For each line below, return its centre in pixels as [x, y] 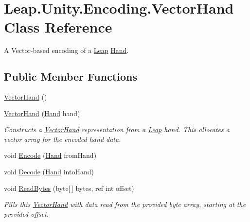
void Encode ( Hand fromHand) [50, 155]
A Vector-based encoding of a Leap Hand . [66, 50]
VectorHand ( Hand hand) [42, 113]
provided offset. [27, 213]
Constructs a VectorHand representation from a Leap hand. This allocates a [117, 129]
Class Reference [58, 27]
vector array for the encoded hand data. [62, 139]
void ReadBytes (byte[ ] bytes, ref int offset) [69, 188]
